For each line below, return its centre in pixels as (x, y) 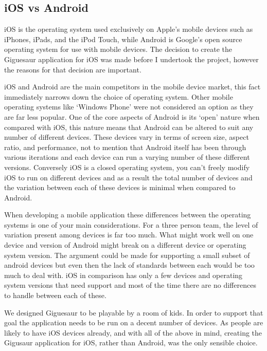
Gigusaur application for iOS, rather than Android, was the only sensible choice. (131, 343)
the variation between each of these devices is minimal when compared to (120, 187)
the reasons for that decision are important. (73, 69)
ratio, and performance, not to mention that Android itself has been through (125, 147)
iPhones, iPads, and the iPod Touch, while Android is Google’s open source (123, 39)
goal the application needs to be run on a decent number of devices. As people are (134, 322)
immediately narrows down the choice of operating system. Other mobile (119, 96)
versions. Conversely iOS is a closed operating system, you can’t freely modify (127, 167)
